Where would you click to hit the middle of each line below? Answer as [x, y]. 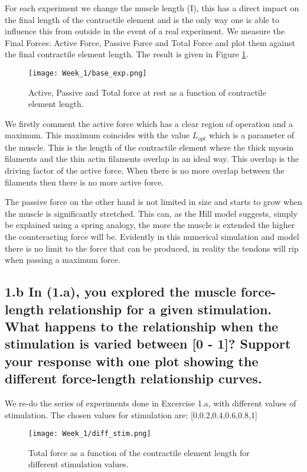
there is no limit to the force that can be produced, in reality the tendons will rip [152, 248]
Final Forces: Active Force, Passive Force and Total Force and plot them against [150, 42]
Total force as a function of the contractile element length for [139, 452]
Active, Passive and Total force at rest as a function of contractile [147, 92]
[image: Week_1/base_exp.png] [88, 73]
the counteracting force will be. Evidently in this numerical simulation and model [152, 237]
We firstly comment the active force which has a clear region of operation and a [149, 123]
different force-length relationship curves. [133, 378]
